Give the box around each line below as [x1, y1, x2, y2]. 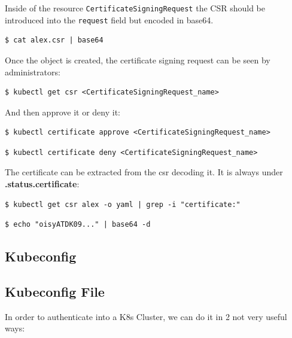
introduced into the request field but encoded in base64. [5, 13, 214, 26]
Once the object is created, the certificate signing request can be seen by [5, 53, 270, 66]
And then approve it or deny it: [5, 105, 120, 118]
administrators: [5, 65, 60, 78]
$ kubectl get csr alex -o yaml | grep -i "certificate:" [5, 200, 241, 209]
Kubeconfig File [5, 282, 105, 301]
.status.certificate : [5, 178, 80, 190]
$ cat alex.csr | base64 [5, 36, 104, 45]
